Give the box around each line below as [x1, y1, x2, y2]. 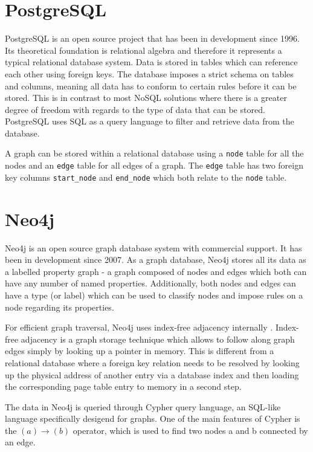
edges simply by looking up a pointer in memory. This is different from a [5, 344, 274, 357]
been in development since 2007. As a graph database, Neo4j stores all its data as [5, 253, 306, 266]
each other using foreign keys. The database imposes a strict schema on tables [5, 67, 294, 80]
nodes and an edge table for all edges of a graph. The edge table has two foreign [5, 159, 303, 172]
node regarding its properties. [5, 300, 114, 313]
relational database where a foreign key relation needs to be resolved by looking [5, 356, 300, 369]
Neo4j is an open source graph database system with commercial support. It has [5, 241, 302, 254]
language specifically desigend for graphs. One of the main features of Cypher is [5, 412, 300, 425]
